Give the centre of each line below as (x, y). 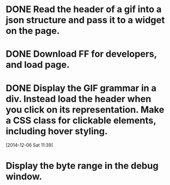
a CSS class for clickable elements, (81, 120)
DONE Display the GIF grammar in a (81, 88)
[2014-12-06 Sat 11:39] (29, 145)
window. (24, 176)
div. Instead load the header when (78, 99)
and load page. (38, 65)
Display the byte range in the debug (82, 165)
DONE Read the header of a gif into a (84, 9)
